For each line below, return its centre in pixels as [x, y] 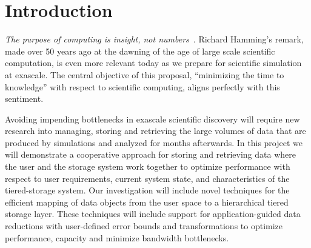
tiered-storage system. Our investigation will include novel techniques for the [147, 190]
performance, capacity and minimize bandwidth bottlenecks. [117, 237]
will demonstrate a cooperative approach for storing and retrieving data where [150, 154]
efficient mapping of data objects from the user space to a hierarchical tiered [147, 202]
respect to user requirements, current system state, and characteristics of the [147, 178]
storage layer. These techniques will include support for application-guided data [153, 214]
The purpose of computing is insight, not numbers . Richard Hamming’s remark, [154, 39]
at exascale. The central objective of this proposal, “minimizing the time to [145, 74]
